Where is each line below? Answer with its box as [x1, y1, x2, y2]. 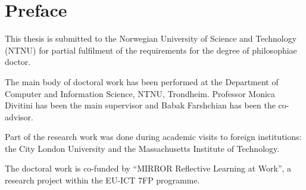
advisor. [5, 110, 33, 123]
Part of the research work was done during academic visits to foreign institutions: [5, 130, 302, 143]
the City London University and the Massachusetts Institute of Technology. [5, 142, 280, 154]
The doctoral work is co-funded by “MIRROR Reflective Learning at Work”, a [5, 162, 292, 175]
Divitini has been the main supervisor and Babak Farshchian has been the [5, 99, 276, 111]
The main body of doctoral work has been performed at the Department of [5, 75, 279, 88]
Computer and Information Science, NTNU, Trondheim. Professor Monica [5, 87, 276, 99]
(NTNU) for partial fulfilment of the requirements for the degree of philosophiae [5, 43, 297, 56]
